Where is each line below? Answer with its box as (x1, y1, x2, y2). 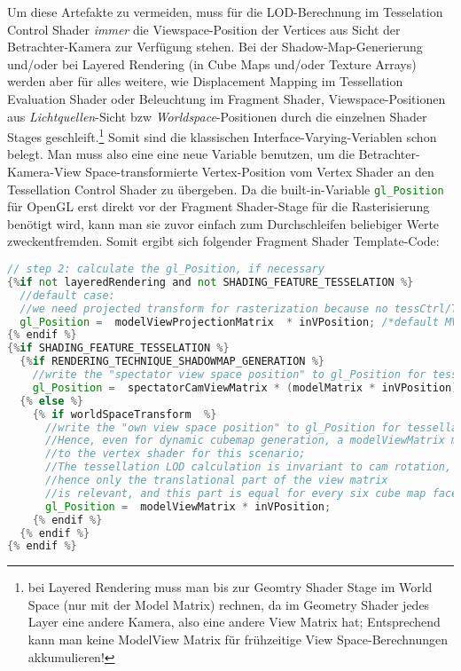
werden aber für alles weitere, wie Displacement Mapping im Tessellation (7, 72, 403, 91)
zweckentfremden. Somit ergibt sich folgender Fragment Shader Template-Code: (7, 232, 440, 250)
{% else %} (20, 394, 83, 407)
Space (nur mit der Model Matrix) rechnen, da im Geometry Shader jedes (27, 595, 430, 613)
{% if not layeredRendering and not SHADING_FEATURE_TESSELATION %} (7, 275, 414, 288)
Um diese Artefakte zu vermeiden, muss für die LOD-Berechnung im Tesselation (7, 3, 443, 20)
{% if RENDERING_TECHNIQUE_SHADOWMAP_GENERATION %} (20, 355, 324, 368)
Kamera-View (7, 162, 82, 180)
